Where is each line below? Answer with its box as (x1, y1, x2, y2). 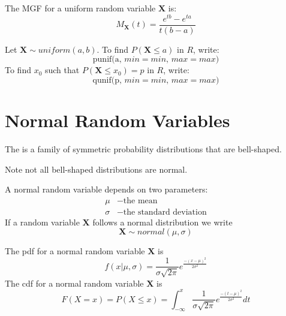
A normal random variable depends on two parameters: (5, 183, 208, 195)
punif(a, (92, 55, 122, 64)
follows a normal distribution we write (92, 215, 233, 228)
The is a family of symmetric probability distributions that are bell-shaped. (5, 143, 282, 155)
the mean (123, 196, 158, 205)
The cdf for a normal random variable (5, 276, 144, 289)
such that (44, 64, 80, 76)
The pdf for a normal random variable (5, 245, 145, 257)
